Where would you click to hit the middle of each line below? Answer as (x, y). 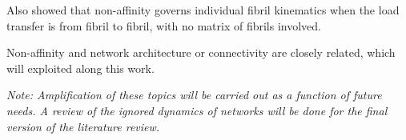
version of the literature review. (83, 126)
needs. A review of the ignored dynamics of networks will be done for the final (197, 110)
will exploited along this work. (80, 68)
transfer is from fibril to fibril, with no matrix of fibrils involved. (164, 25)
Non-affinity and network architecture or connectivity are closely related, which (201, 52)
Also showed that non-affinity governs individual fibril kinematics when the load (203, 10)
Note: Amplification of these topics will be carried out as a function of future (194, 95)
